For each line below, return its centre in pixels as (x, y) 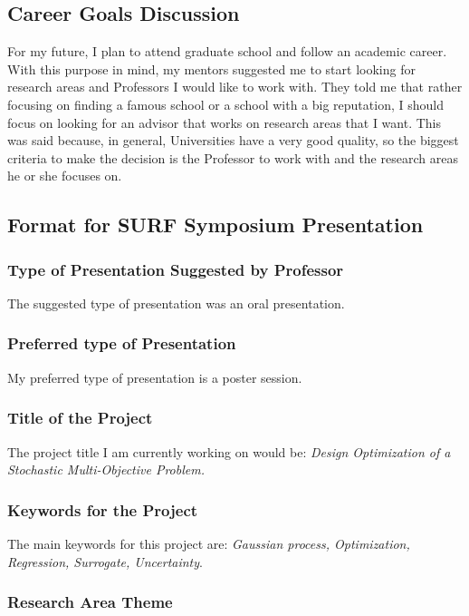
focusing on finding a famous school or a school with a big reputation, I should (225, 104)
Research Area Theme (90, 602)
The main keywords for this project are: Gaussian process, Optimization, (209, 543)
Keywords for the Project (103, 509)
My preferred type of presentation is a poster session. (155, 377)
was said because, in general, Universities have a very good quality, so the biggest (233, 140)
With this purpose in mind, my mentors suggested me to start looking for (211, 68)
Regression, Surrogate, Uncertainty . (105, 561)
